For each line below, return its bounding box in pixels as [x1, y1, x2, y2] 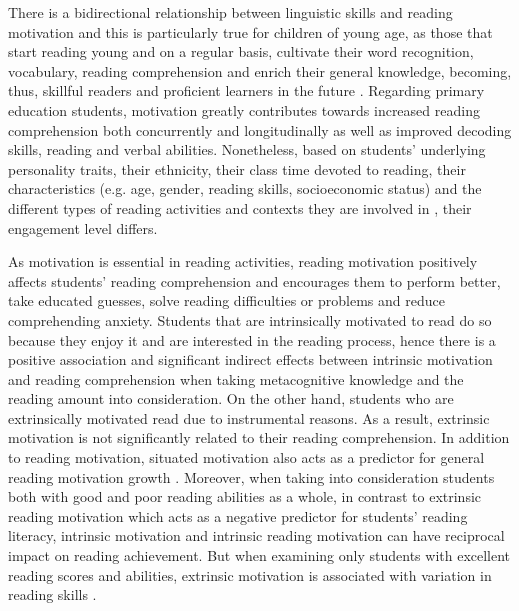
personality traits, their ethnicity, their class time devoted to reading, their [8, 158, 466, 179]
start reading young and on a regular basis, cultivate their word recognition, [8, 41, 474, 62]
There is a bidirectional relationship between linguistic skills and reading [8, 2, 453, 22]
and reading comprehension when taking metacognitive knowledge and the [8, 368, 464, 389]
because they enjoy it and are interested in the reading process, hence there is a [8, 329, 496, 350]
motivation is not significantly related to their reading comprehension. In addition [8, 427, 510, 448]
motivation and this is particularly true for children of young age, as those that [8, 21, 493, 42]
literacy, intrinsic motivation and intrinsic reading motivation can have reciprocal [8, 525, 505, 546]
